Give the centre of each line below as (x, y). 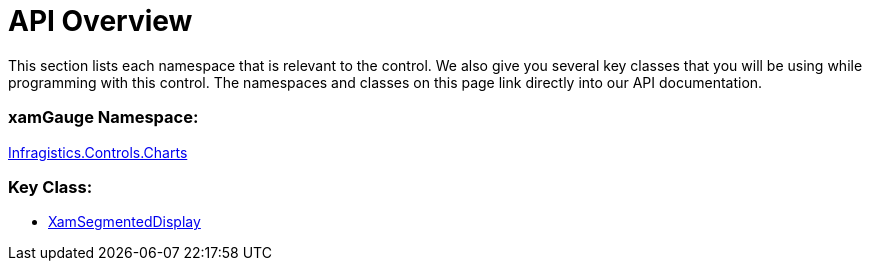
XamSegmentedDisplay (124, 222)
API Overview (100, 21)
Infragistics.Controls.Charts (98, 152)
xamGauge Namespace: (103, 117)
